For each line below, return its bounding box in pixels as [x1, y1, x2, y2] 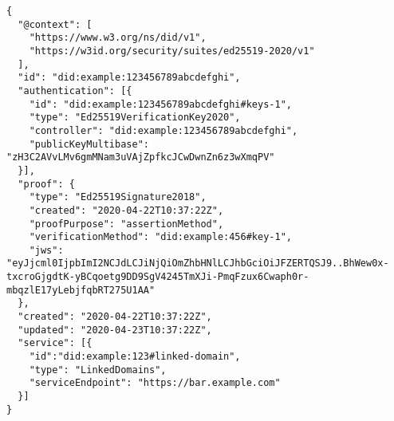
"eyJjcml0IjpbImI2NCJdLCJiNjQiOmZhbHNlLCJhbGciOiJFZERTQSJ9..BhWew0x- [6, 258, 389, 270]
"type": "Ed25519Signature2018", [29, 191, 207, 203]
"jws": [29, 244, 64, 256]
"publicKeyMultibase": [29, 138, 149, 150]
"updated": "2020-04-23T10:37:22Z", [18, 324, 212, 336]
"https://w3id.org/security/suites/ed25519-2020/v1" [29, 45, 315, 57]
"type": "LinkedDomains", [29, 364, 167, 376]
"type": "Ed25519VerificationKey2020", [29, 112, 241, 124]
